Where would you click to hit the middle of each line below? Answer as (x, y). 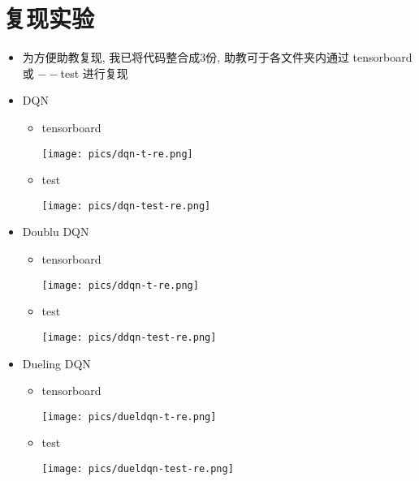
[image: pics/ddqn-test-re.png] (129, 337)
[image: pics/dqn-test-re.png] (126, 206)
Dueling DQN (56, 363)
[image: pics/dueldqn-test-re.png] (138, 468)
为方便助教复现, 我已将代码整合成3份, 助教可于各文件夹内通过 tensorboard (217, 57)
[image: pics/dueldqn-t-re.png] (129, 417)
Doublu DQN (56, 232)
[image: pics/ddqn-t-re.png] (120, 285)
